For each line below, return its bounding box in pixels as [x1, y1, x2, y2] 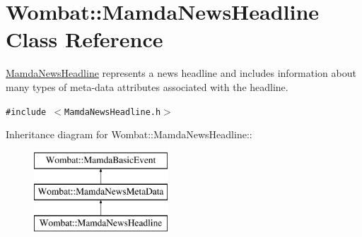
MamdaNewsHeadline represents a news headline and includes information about [6, 66, 356, 80]
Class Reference [6, 25, 163, 54]
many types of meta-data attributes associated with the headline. [6, 79, 288, 94]
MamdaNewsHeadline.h [64, 107, 161, 117]
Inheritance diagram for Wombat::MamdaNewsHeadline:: [6, 127, 252, 142]
